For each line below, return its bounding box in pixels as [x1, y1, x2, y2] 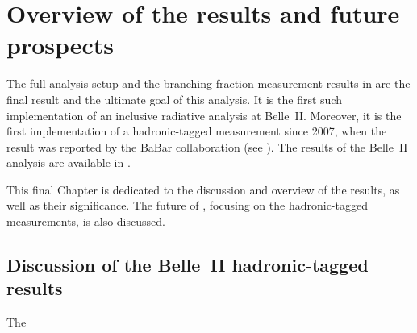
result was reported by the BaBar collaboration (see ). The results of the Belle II [6, 138, 408, 155]
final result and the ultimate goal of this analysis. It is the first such [6, 90, 342, 107]
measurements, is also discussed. [6, 213, 165, 230]
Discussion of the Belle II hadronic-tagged [6, 252, 369, 277]
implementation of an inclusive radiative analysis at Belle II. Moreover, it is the [6, 106, 402, 123]
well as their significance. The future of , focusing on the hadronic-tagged [6, 197, 368, 214]
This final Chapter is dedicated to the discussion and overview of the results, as [6, 181, 400, 198]
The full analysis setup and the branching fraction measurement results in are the [6, 75, 411, 92]
